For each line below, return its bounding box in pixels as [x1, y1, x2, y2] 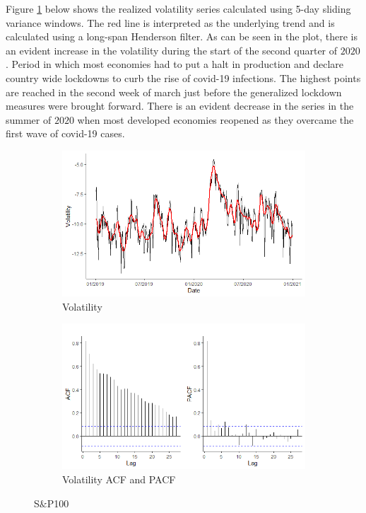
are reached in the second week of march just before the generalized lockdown [6, 84, 342, 99]
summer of [6, 112, 52, 127]
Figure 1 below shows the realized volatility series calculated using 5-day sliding [6, 1, 351, 16]
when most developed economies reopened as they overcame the [77, 112, 354, 127]
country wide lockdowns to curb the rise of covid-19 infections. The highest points [6, 70, 361, 85]
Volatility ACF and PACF [62, 472, 176, 487]
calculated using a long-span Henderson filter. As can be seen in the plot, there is [6, 29, 358, 44]
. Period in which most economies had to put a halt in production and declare [6, 57, 344, 71]
